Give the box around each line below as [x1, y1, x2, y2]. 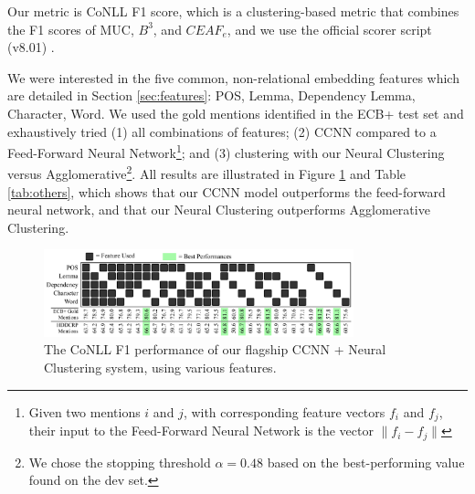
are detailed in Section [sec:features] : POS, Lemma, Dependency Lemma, [7, 86, 416, 105]
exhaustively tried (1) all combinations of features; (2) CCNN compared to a [7, 121, 437, 141]
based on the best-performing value [267, 452, 465, 471]
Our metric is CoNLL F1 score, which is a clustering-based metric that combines [7, 2, 459, 20]
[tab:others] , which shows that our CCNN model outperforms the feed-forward [7, 182, 446, 201]
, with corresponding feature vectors [183, 402, 385, 421]
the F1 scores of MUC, [7, 19, 134, 38]
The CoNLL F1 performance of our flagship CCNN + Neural [44, 340, 386, 359]
